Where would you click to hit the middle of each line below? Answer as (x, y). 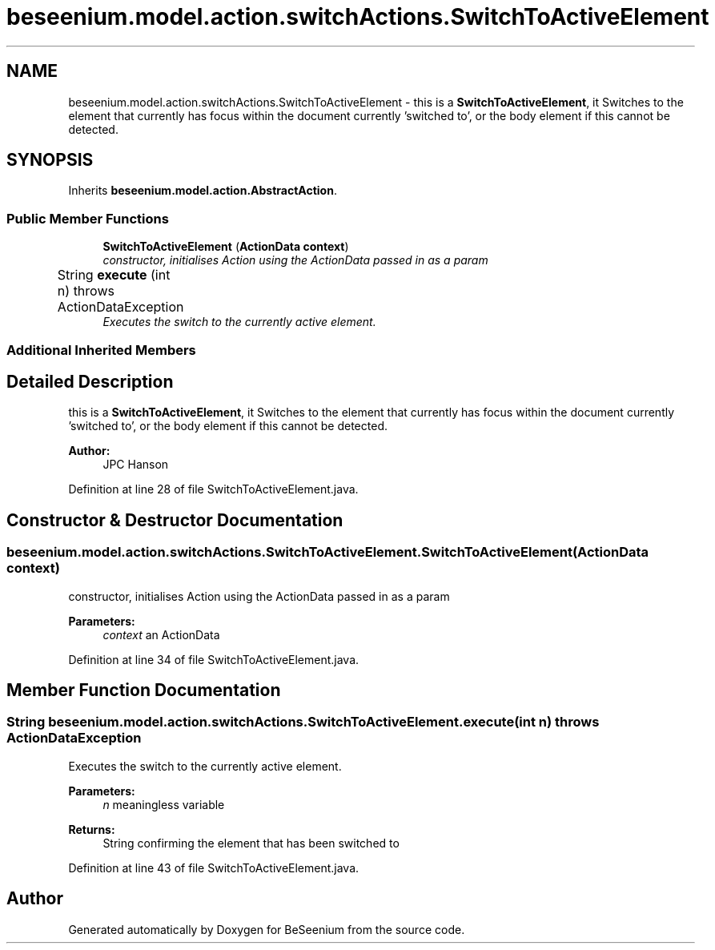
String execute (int (114, 275)
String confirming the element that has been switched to (251, 843)
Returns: (92, 829)
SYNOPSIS (50, 160)
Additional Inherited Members (101, 350)
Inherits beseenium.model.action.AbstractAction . (203, 191)
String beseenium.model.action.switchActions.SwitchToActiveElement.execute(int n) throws (303, 722)
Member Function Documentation (144, 690)
